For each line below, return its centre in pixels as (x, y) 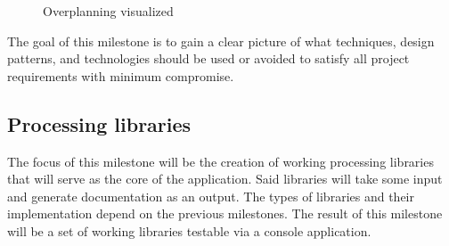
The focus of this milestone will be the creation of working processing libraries (220, 161)
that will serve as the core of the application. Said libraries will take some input (225, 179)
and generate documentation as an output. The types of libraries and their (211, 196)
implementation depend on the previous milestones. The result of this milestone (225, 213)
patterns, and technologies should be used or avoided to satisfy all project (208, 58)
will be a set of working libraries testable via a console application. (189, 230)
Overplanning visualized (108, 11)
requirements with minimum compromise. (121, 75)
